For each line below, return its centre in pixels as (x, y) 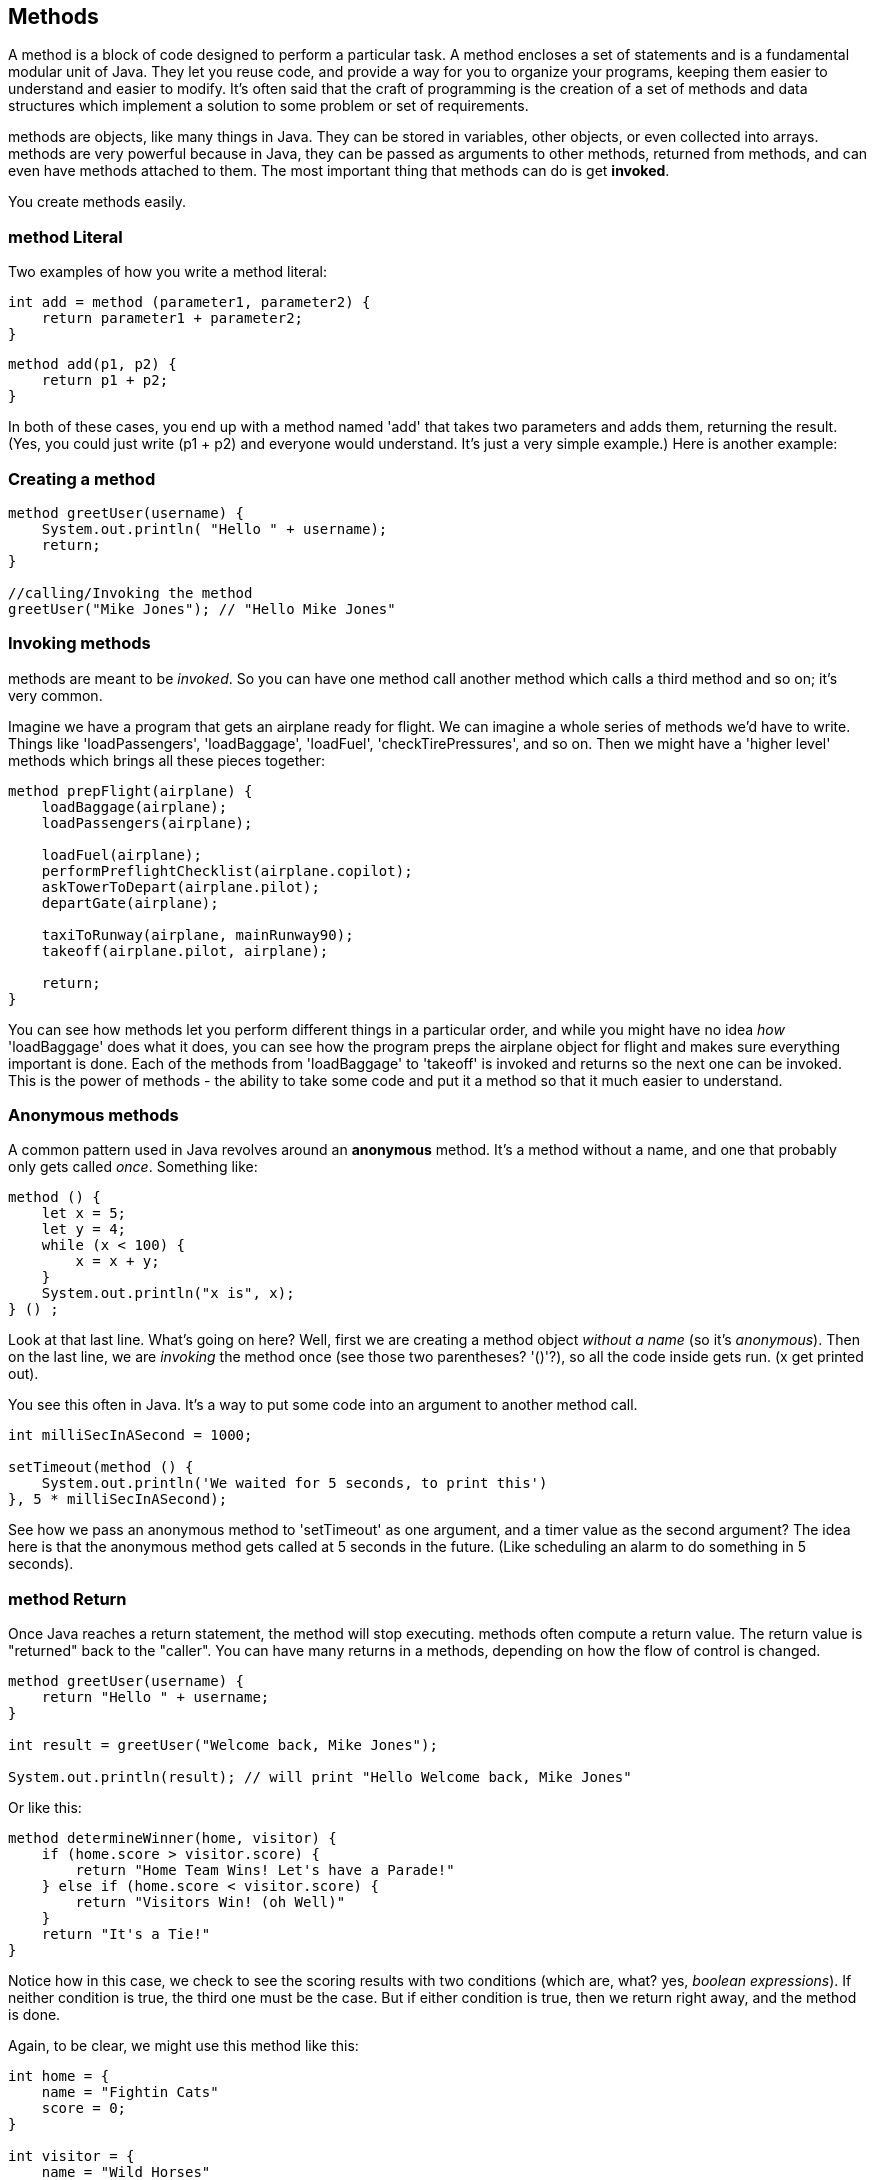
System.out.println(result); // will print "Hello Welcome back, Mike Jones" (320, 1777)
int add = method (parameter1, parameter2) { (189, 302)
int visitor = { (71, 2156)
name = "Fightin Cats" (130, 2092)
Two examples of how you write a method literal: (168, 272)
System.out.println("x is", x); (168, 1293)
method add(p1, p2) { (92, 364)
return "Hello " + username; (155, 1697)
